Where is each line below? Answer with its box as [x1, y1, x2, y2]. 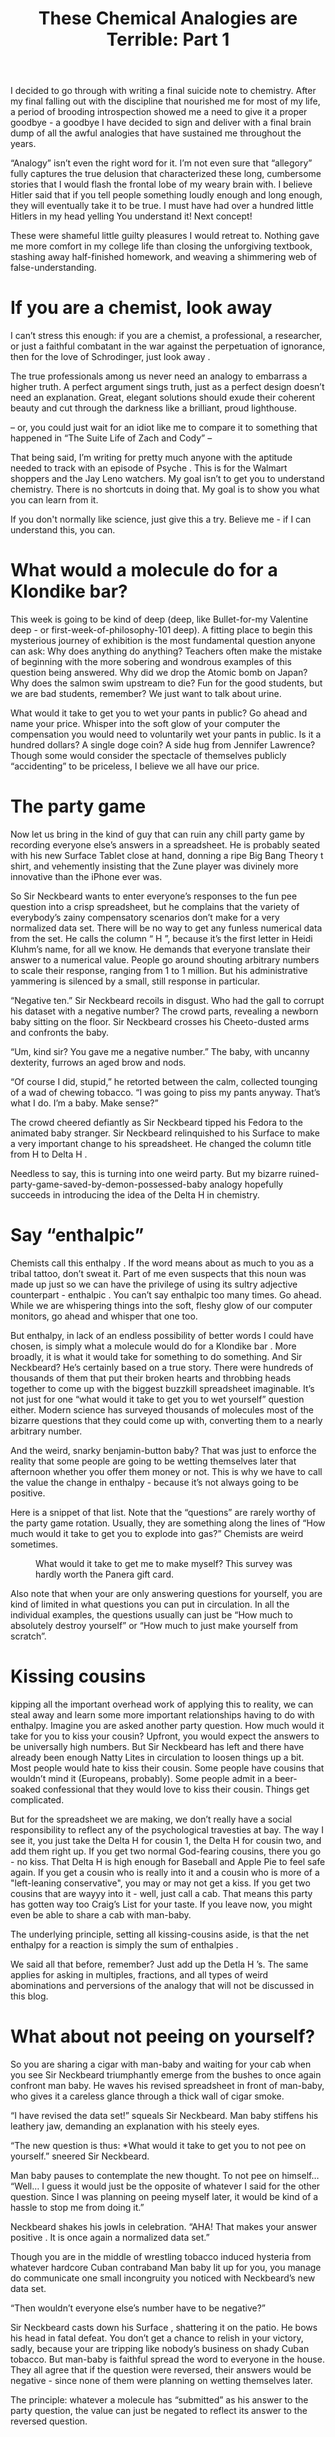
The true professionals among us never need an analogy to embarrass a [10, 370, 308, 382]
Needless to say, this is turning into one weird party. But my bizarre [10, 1168, 287, 1179]
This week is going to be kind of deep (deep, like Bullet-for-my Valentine [10, 613, 309, 626]
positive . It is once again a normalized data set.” [10, 2231, 210, 2243]
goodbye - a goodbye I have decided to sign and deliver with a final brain [10, 117, 312, 129]
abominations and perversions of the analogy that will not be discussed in [10, 1979, 315, 1991]
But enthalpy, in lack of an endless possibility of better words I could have [10, 1329, 315, 1341]
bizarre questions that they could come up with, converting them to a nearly [10, 1414, 323, 1426]
